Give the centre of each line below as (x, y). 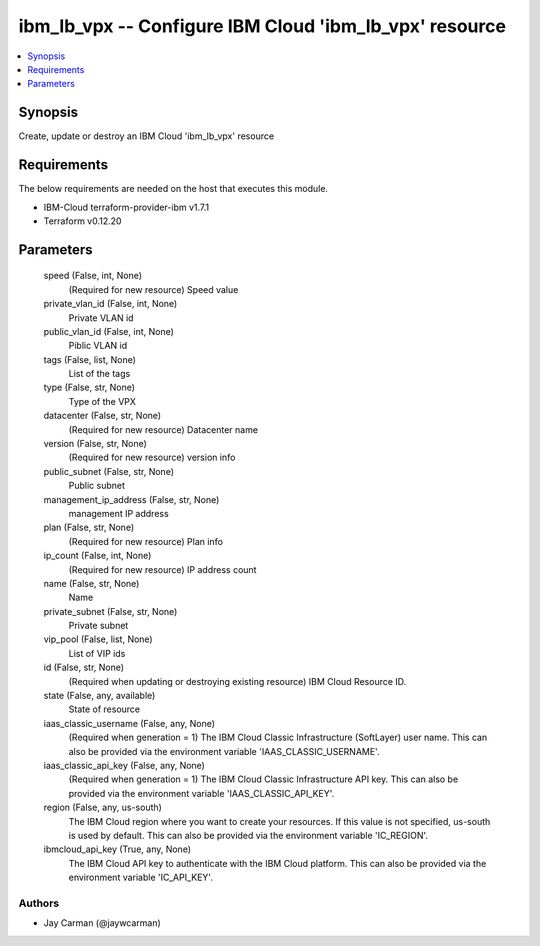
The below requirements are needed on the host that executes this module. (173, 189)
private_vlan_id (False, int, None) (110, 304)
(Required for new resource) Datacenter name (163, 429)
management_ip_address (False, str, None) (131, 499)
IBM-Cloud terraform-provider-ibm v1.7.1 (126, 207)
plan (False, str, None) (89, 527)
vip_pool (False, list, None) (98, 639)
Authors (39, 903)
